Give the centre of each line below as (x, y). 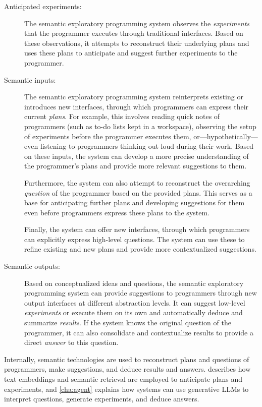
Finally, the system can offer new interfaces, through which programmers (137, 229)
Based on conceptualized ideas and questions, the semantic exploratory (134, 283)
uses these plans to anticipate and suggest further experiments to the (131, 53)
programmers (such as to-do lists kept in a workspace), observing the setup (140, 126)
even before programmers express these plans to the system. (117, 212)
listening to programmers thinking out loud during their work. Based (147, 146)
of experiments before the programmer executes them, (108, 136)
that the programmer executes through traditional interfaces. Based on (134, 33)
